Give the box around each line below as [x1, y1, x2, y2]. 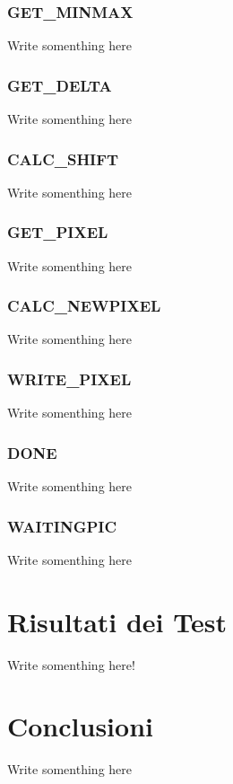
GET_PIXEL [7, 221, 108, 243]
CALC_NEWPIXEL [7, 295, 161, 317]
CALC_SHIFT [7, 147, 119, 170]
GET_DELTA [7, 74, 112, 96]
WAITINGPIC [7, 515, 117, 537]
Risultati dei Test [7, 603, 227, 639]
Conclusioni [7, 708, 153, 744]
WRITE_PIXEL [7, 367, 132, 390]
